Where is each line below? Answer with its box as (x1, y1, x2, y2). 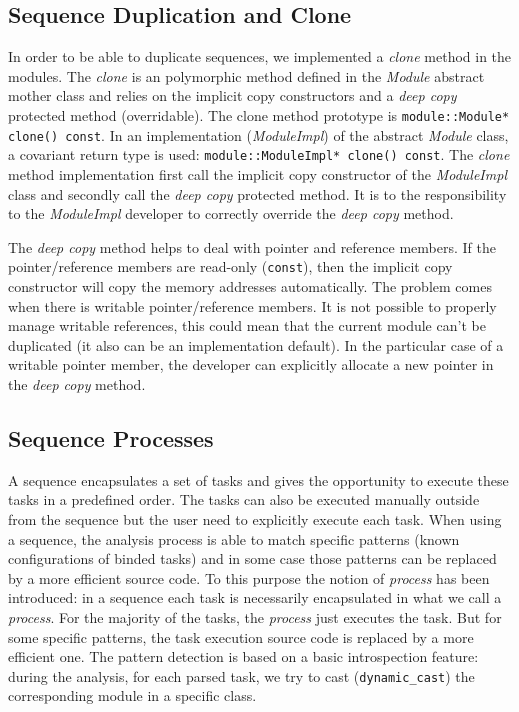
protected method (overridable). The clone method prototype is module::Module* (8, 104, 510, 125)
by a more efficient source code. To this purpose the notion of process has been (8, 567, 490, 588)
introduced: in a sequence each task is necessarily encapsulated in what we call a (8, 587, 502, 608)
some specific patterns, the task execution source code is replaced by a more (8, 626, 474, 647)
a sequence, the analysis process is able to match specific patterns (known (8, 528, 460, 549)
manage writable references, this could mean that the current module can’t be (8, 315, 486, 336)
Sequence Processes (8, 422, 214, 453)
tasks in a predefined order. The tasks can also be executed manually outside (8, 489, 480, 510)
